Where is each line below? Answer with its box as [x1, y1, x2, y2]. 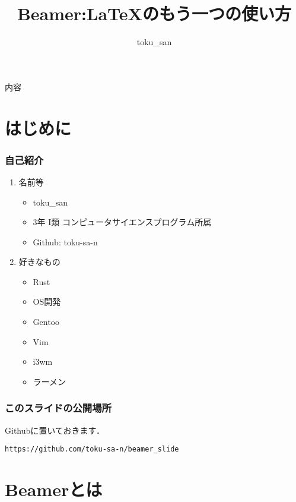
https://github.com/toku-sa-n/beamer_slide [5, 445, 179, 454]
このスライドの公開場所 [5, 400, 112, 415]
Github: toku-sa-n [33, 235, 98, 248]
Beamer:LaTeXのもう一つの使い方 [17, 1, 292, 26]
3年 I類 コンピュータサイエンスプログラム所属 [33, 216, 212, 228]
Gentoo [33, 315, 60, 328]
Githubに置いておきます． [5, 424, 104, 436]
